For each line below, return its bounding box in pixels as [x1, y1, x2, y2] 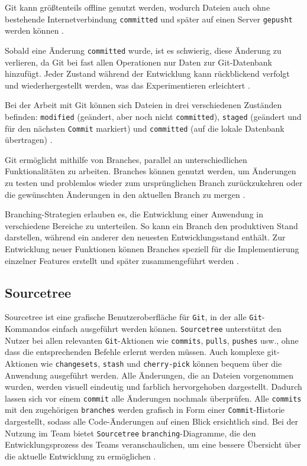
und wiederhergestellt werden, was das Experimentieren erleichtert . [5, 79, 250, 91]
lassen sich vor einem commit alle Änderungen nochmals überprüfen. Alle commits [5, 392, 302, 404]
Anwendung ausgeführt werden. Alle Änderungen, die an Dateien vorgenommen [5, 369, 294, 381]
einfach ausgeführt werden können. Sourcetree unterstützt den [52, 322, 282, 334]
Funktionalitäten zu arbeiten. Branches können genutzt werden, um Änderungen [5, 165, 296, 177]
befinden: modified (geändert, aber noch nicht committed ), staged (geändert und [5, 110, 302, 122]
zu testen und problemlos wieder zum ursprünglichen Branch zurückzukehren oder [5, 176, 303, 188]
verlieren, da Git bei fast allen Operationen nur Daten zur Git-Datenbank [5, 56, 273, 68]
